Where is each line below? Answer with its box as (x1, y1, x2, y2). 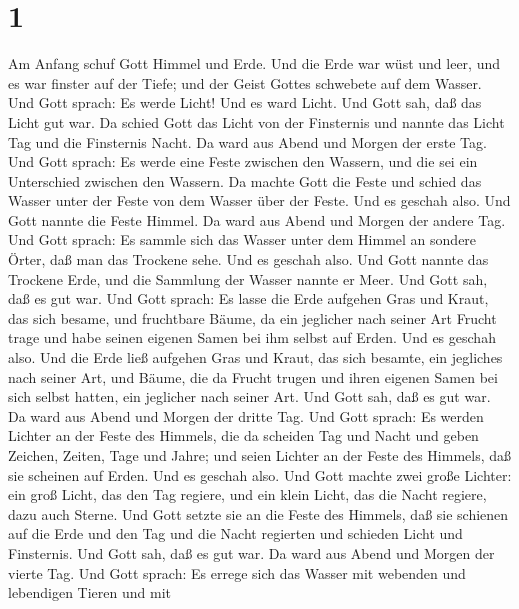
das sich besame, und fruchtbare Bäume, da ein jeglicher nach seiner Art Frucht (8, 307, 497, 328)
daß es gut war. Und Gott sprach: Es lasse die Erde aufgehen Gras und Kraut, (8, 288, 489, 309)
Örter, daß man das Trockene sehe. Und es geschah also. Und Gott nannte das (8, 249, 489, 270)
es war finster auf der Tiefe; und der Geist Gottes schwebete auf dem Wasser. (8, 72, 482, 93)
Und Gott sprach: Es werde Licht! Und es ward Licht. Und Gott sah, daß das (8, 92, 482, 113)
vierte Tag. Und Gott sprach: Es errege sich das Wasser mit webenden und (8, 562, 466, 583)
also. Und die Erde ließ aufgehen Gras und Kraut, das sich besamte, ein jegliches (8, 347, 503, 368)
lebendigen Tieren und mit (8, 582, 172, 603)
